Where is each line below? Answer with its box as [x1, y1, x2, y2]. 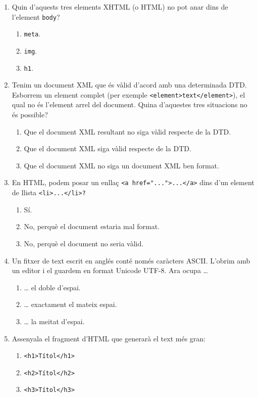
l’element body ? [12, 11, 60, 22]
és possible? [12, 109, 48, 120]
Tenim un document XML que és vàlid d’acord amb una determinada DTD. [12, 79, 247, 90]
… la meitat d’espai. [24, 316, 85, 326]
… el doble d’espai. [24, 282, 81, 292]
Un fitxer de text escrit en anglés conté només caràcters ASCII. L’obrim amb [12, 255, 250, 266]
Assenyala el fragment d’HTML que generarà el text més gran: [12, 333, 206, 343]
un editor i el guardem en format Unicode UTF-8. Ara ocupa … [12, 265, 208, 276]
